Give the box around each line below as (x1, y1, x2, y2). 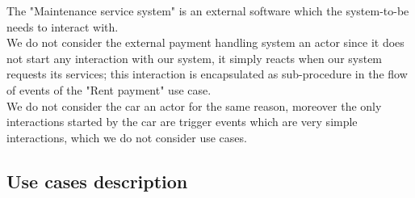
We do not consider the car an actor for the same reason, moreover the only (6, 97, 382, 114)
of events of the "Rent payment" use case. (6, 81, 212, 98)
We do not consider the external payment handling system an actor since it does (6, 34, 405, 51)
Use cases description (6, 168, 188, 193)
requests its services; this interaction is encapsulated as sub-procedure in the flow (6, 65, 408, 82)
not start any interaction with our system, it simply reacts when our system (6, 49, 383, 66)
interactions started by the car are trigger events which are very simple (6, 113, 358, 130)
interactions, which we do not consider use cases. (6, 128, 247, 145)
